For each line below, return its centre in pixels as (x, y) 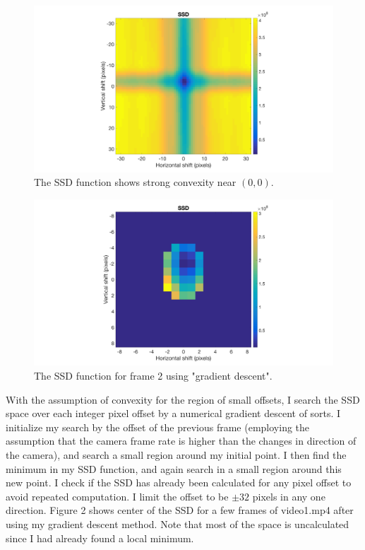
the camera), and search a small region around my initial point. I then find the (176, 454)
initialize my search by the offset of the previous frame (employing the (158, 427)
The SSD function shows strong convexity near (135, 182)
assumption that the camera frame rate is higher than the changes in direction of (181, 441)
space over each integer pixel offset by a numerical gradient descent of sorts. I (173, 413)
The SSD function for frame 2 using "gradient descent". (153, 375)
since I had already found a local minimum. (100, 538)
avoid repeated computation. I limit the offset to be (117, 496)
